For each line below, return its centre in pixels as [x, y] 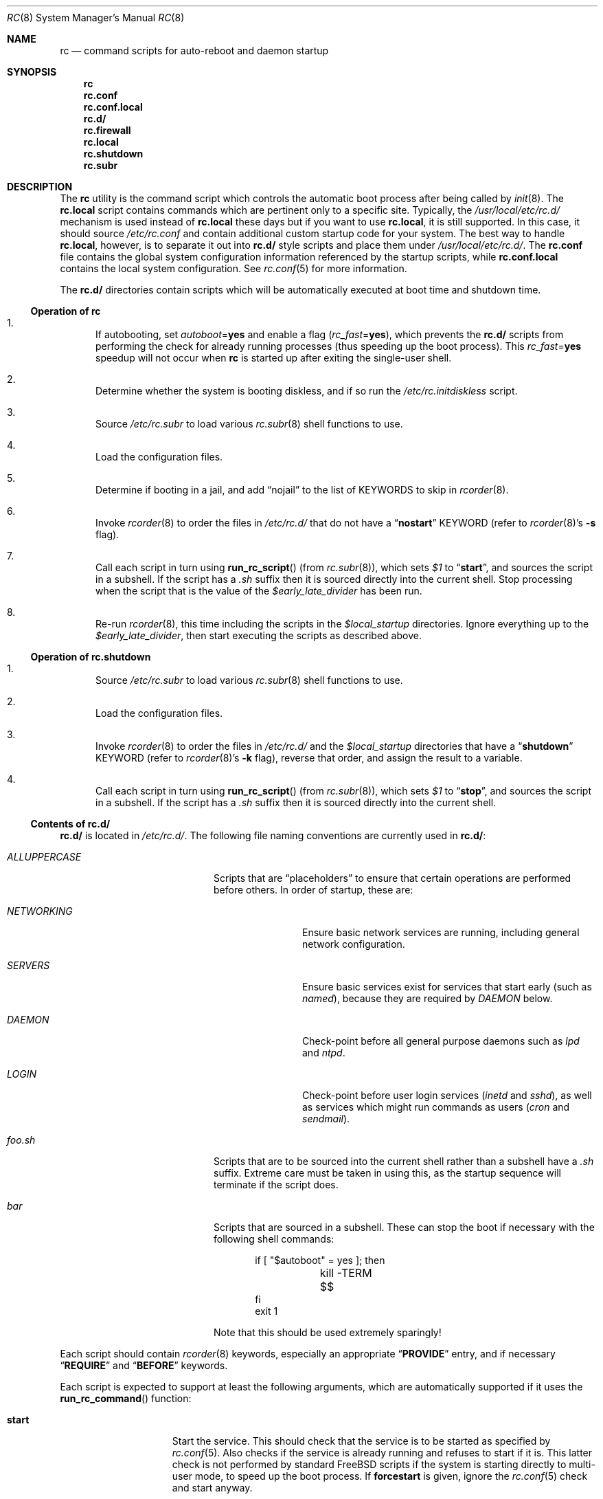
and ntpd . [324, 1053]
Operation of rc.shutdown [91, 657]
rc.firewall [107, 130]
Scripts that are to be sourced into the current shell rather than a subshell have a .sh [404, 1161]
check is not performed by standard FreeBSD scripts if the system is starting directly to [369, 1464]
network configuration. [354, 944]
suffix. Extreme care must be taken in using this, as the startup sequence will [387, 1173]
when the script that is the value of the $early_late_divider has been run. [259, 591]
